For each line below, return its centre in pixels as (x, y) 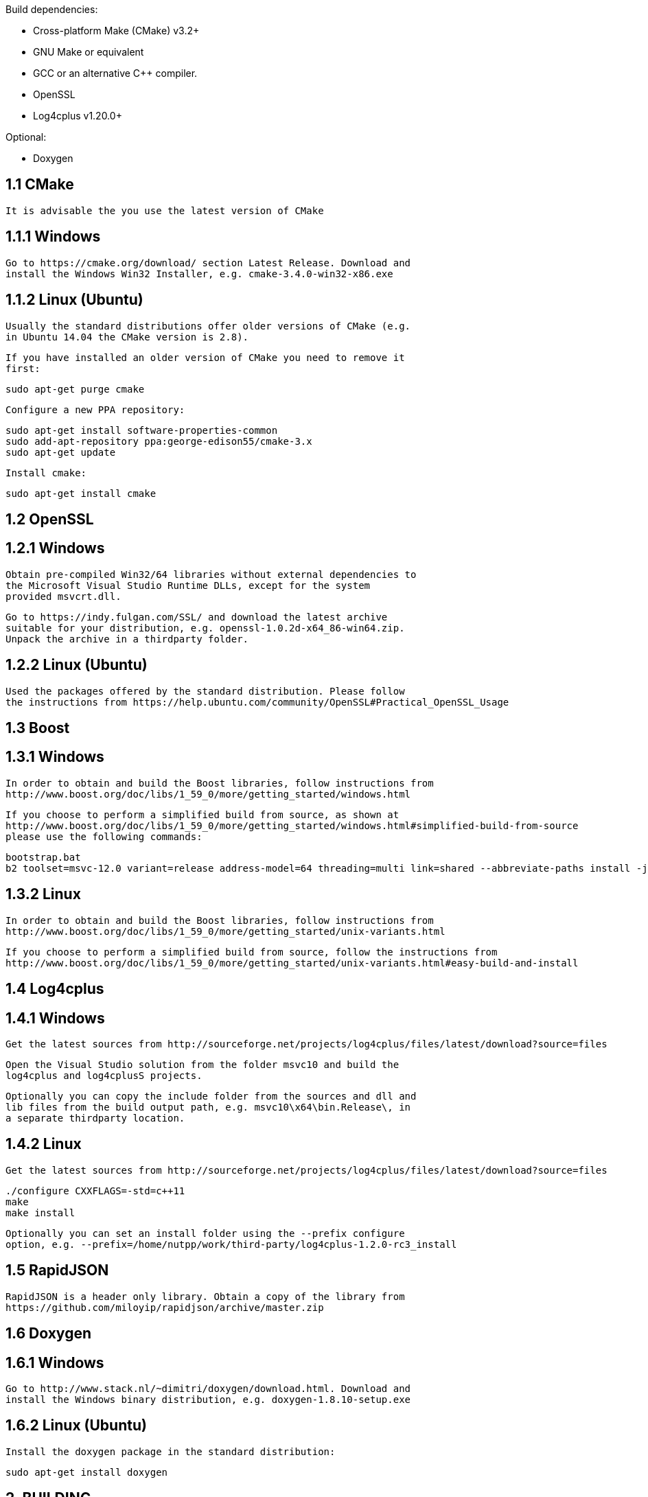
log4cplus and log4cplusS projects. (104, 1076)
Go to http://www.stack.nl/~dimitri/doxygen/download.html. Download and (208, 1388)
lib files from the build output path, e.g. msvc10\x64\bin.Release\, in (208, 1107)
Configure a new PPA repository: (95, 409)
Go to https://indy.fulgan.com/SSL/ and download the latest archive (197, 617)
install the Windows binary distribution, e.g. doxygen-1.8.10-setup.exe (208, 1399)
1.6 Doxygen (48, 1334)
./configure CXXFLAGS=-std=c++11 (95, 1191)
